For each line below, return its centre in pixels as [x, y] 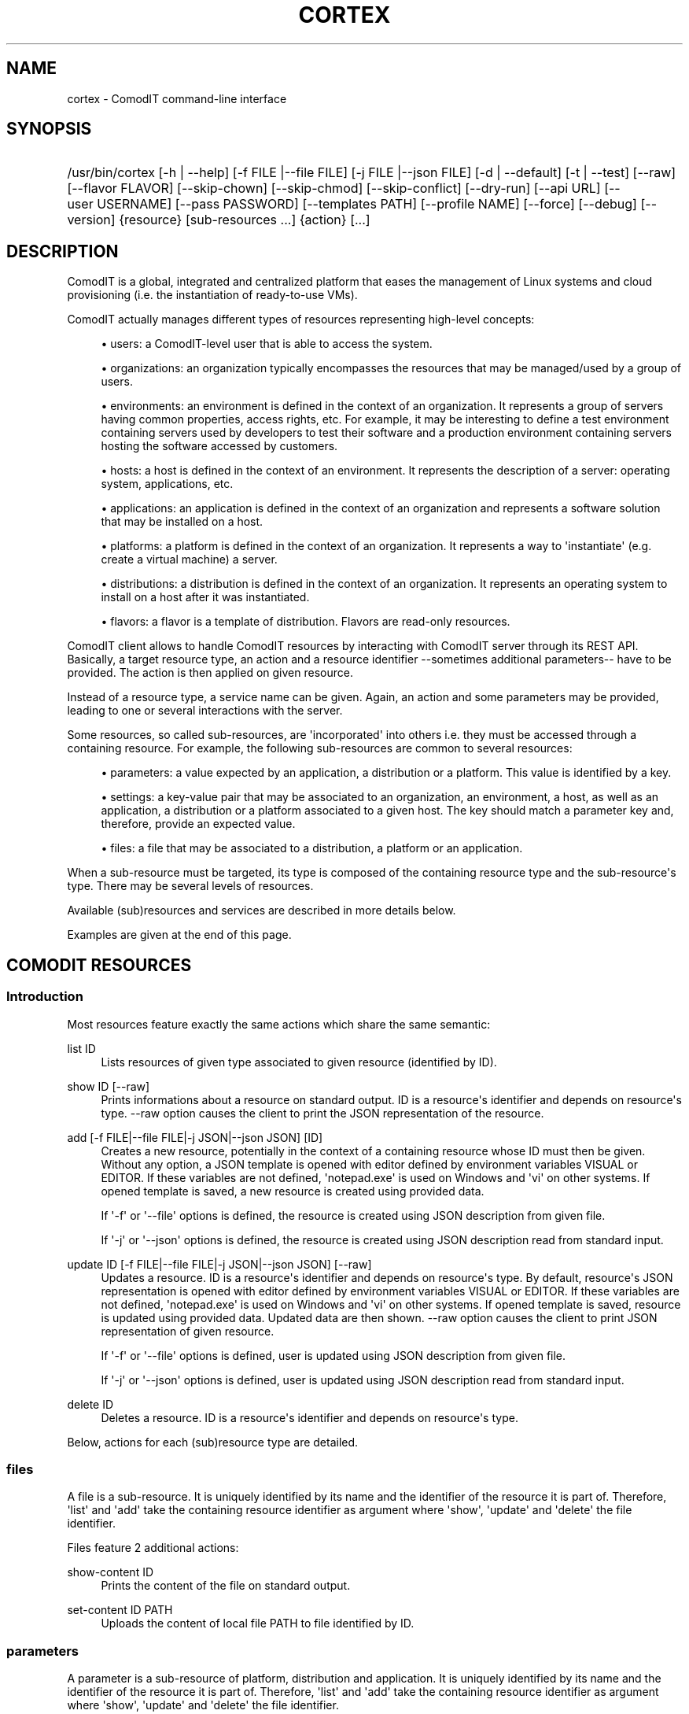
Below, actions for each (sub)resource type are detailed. [213, 1442]
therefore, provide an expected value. [198, 824]
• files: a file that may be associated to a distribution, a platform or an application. [312, 848]
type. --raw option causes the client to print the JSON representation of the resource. [322, 1113]
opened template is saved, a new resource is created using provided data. [293, 1191]
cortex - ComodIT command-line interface [177, 98]
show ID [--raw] [109, 1086]
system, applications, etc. [167, 484]
